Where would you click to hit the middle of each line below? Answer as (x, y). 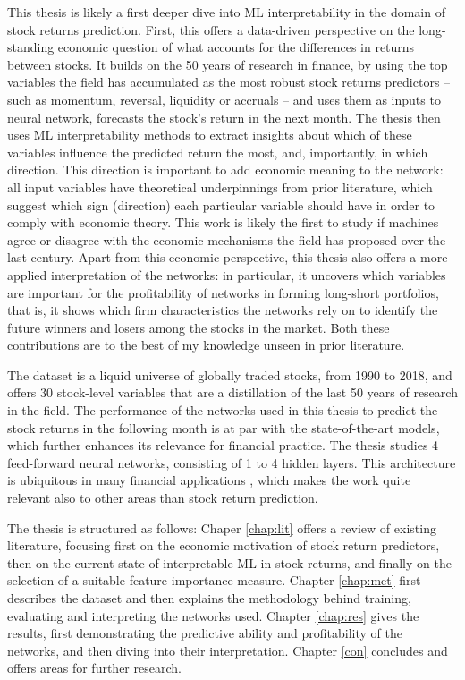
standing (31, 47)
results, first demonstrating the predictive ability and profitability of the (205, 633)
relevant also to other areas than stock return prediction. (163, 498)
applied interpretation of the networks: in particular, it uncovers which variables (227, 274)
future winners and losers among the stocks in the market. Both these (199, 327)
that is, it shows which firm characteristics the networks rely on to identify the (223, 310)
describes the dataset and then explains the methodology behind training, (209, 598)
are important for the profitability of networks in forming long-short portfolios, (223, 292)
